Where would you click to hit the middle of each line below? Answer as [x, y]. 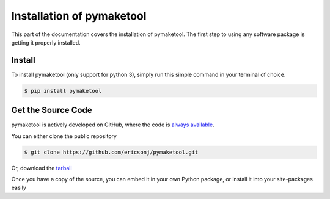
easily [19, 188]
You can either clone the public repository [64, 136]
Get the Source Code [52, 110]
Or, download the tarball [42, 168]
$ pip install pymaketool [63, 91]
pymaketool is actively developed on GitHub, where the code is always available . [113, 125]
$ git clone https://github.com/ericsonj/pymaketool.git [111, 152]
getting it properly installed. [46, 42]
